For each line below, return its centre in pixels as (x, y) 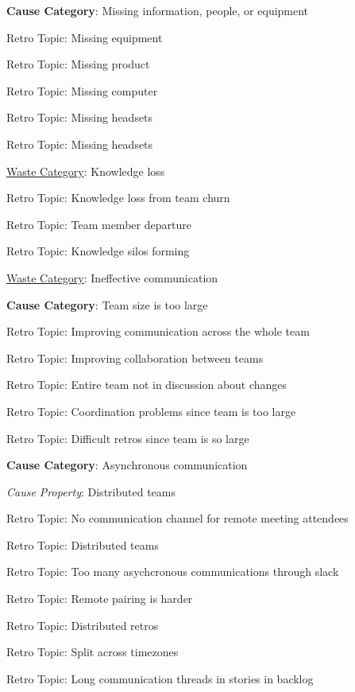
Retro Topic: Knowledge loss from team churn (118, 198)
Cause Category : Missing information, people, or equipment (158, 10)
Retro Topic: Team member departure (99, 224)
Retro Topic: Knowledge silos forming (98, 251)
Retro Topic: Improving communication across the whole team (158, 331)
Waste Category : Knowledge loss (86, 171)
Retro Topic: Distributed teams (83, 544)
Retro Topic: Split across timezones (93, 652)
